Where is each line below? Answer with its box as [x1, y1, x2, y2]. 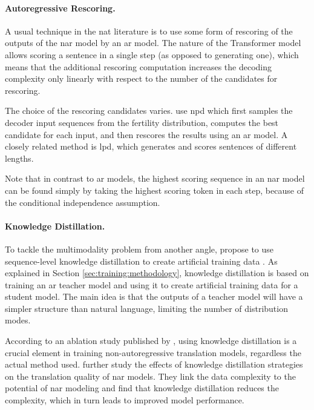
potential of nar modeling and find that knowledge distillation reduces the [5, 382, 279, 394]
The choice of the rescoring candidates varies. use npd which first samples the [5, 104, 293, 117]
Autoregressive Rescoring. [5, 1, 116, 14]
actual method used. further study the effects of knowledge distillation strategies [5, 358, 303, 371]
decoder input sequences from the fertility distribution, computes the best [5, 116, 279, 128]
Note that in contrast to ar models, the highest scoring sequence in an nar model [5, 172, 305, 185]
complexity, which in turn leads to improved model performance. [5, 394, 244, 406]
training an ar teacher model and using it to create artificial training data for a [5, 278, 298, 291]
